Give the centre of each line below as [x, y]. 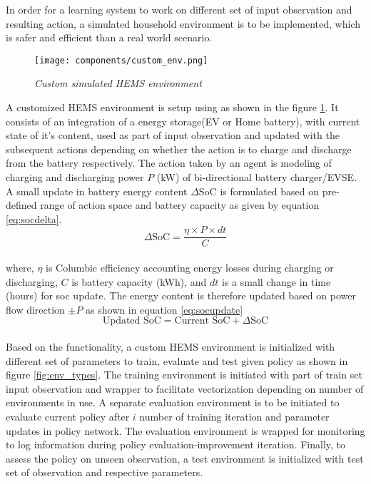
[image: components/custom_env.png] [121, 60]
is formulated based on [270, 191]
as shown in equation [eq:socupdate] [164, 309]
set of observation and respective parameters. [105, 472]
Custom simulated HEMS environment [118, 83]
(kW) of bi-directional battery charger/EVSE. [257, 177]
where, [20, 268]
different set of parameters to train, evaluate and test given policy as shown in [177, 360]
